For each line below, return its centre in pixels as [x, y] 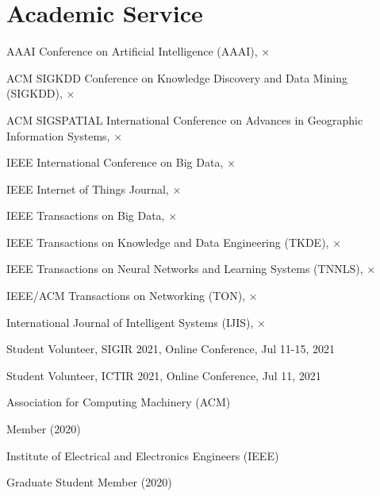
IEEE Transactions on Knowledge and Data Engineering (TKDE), [168, 242]
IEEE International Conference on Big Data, [115, 162]
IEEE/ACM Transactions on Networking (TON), [126, 296]
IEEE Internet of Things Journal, [88, 188]
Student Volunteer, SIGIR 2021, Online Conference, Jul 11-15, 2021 [171, 349]
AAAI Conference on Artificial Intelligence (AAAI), [132, 51]
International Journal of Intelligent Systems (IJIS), [130, 322]
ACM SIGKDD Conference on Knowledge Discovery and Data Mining [177, 77]
